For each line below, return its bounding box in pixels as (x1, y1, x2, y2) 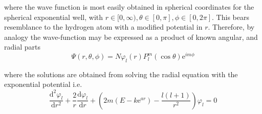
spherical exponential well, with (4, 11, 103, 22)
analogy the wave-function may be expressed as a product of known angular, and (4, 31, 258, 42)
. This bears (212, 11, 249, 22)
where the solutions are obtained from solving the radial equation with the (4, 69, 238, 79)
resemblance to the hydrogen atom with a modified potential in (4, 21, 203, 32)
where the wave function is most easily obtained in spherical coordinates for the (4, 2, 254, 12)
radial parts (4, 41, 40, 52)
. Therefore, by (208, 21, 255, 32)
